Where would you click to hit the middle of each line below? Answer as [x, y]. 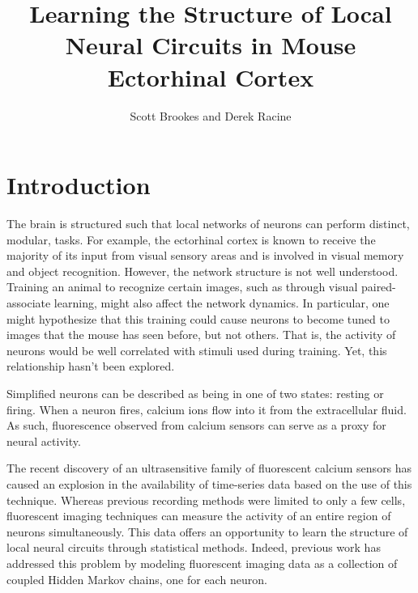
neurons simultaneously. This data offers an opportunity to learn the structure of [207, 531]
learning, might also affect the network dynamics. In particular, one [222, 303]
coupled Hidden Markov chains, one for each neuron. [137, 579]
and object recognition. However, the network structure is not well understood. [203, 271]
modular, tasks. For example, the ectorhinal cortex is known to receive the [191, 239]
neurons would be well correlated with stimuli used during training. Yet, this [197, 350]
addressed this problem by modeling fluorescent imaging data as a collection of [202, 563]
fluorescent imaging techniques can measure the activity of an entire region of [199, 516]
